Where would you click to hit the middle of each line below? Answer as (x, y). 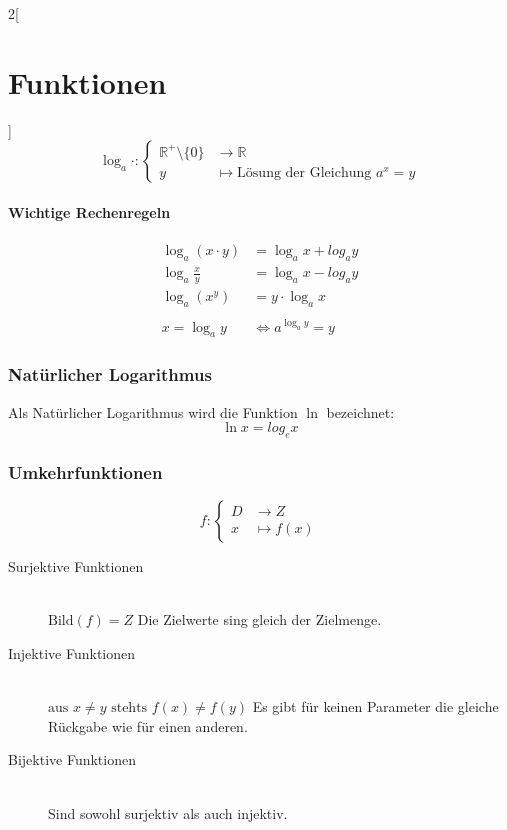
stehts (129, 708)
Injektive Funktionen (72, 653)
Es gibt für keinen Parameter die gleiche (375, 706)
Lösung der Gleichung (304, 172)
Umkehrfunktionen (85, 471)
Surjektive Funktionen (76, 566)
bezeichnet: (360, 411)
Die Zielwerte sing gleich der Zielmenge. (259, 619)
